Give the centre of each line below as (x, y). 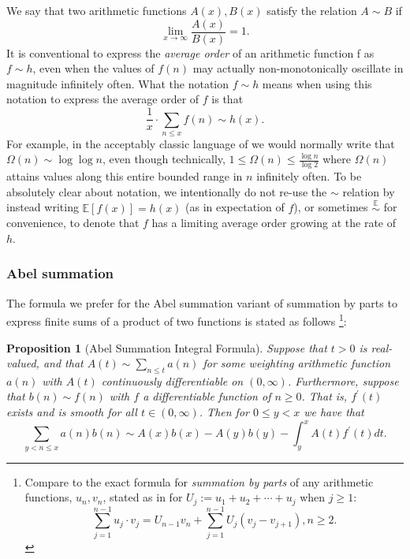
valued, (23, 363)
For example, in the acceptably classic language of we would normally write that (201, 143)
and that (63, 363)
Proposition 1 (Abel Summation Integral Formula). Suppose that (167, 347)
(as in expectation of (235, 207)
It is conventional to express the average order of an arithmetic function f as (190, 52)
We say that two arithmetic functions (97, 10)
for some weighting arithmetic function (297, 363)
